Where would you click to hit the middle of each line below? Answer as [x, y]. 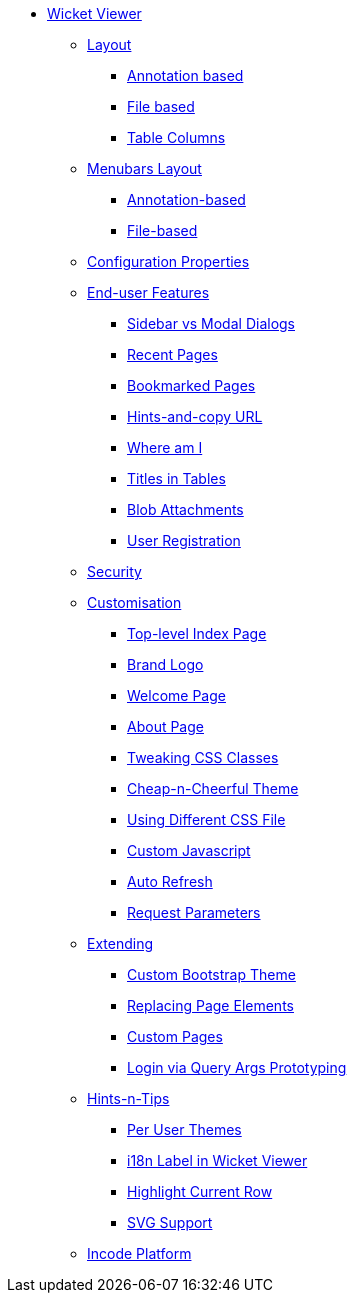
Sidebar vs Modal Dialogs [211, 323]
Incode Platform [139, 1253]
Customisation [134, 602]
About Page [165, 726]
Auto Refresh [170, 881]
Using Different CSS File [206, 819]
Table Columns [176, 137]
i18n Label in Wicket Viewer [217, 1160]
